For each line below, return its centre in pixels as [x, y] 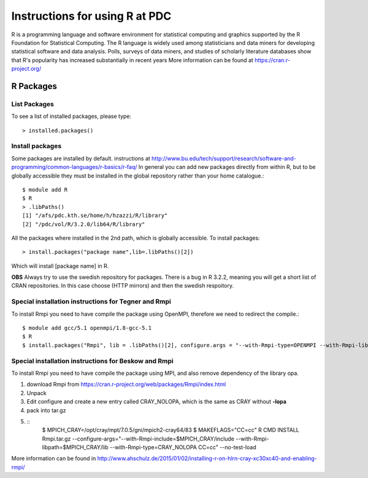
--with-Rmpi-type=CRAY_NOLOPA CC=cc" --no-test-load [183, 447]
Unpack [36, 393]
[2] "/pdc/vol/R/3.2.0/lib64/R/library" [84, 224]
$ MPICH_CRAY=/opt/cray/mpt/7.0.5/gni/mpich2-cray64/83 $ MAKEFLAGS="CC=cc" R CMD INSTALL [171, 430]
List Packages [33, 104]
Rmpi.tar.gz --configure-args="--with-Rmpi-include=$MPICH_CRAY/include [138, 439]
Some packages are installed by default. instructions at [81, 158]
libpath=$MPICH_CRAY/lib [75, 447]
